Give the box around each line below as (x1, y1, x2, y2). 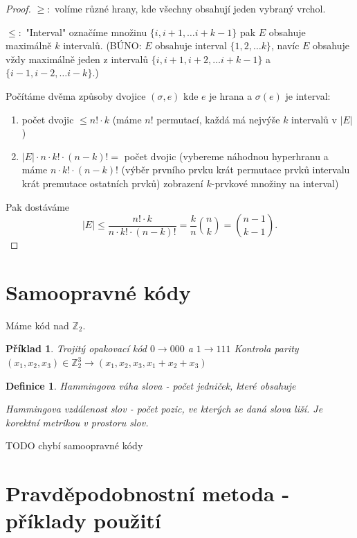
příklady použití (6, 506, 161, 535)
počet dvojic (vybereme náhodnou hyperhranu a (124, 148, 329, 163)
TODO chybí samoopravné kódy (6, 438, 143, 453)
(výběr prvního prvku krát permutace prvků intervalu (121, 162, 350, 177)
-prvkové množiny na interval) (211, 175, 339, 190)
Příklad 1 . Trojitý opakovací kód (6, 341, 147, 356)
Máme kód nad (6, 318, 69, 332)
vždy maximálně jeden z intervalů (6, 51, 149, 66)
